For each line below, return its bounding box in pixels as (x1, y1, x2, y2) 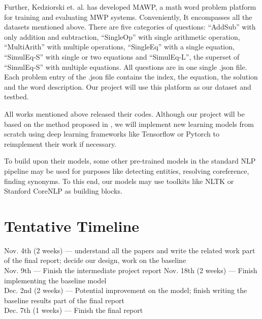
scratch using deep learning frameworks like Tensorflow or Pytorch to (4, 128, 219, 139)
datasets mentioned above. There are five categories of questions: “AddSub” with (4, 21, 256, 32)
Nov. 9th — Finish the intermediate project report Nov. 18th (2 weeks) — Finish (4, 265, 257, 275)
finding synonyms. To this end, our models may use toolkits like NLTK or (4, 175, 234, 186)
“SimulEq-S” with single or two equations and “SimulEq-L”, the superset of (4, 51, 240, 62)
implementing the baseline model (4, 275, 107, 285)
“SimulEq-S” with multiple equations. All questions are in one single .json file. (4, 61, 247, 72)
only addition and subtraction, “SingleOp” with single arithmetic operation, (4, 31, 240, 42)
